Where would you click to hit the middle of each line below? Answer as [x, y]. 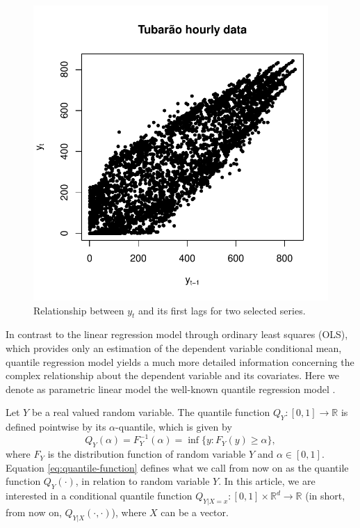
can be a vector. [195, 512]
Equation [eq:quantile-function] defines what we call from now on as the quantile [177, 467]
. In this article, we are [267, 481]
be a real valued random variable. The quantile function [151, 412]
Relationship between [79, 310]
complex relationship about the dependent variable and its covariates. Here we [172, 375]
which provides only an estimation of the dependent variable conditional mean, [174, 347]
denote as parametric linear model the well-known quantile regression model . [171, 389]
